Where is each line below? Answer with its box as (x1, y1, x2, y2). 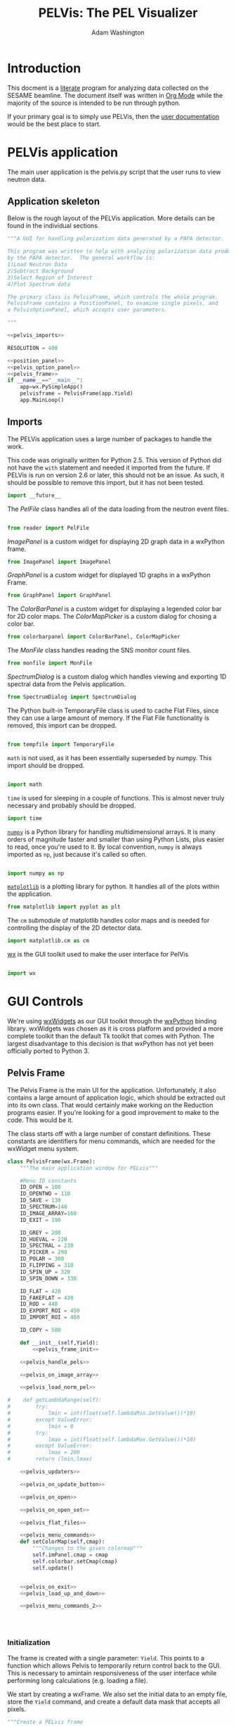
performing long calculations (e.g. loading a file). (7, 1676, 148, 1684)
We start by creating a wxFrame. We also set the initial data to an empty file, (7, 1689, 228, 1698)
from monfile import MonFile (7, 660, 93, 667)
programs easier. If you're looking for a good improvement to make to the (7, 1108, 219, 1116)
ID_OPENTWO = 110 (20, 1190, 71, 1197)
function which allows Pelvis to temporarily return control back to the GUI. (7, 1661, 221, 1670)
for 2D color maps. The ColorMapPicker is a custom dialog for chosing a (7, 612, 217, 621)
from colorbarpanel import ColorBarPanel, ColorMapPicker (7, 634, 181, 641)
